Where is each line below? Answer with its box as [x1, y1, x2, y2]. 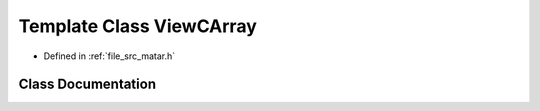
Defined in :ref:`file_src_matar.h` [43, 50, 175, 62]
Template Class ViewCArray [18, 15, 257, 37]
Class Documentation [18, 76, 157, 93]
